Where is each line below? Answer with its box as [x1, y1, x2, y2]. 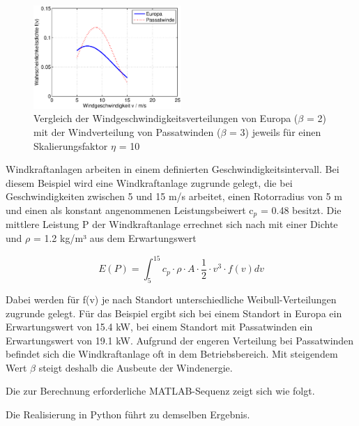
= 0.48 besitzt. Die [260, 202, 342, 217]
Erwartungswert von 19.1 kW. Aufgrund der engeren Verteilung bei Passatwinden [6, 333, 354, 347]
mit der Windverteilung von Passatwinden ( [33, 125, 221, 139]
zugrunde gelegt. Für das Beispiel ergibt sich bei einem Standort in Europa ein [6, 305, 342, 320]
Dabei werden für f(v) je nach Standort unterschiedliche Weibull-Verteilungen [6, 291, 337, 306]
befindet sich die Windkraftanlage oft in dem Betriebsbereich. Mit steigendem [6, 347, 338, 361]
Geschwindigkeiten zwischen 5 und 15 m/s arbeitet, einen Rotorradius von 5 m [6, 189, 342, 204]
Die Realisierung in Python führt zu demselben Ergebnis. [6, 407, 250, 422]
